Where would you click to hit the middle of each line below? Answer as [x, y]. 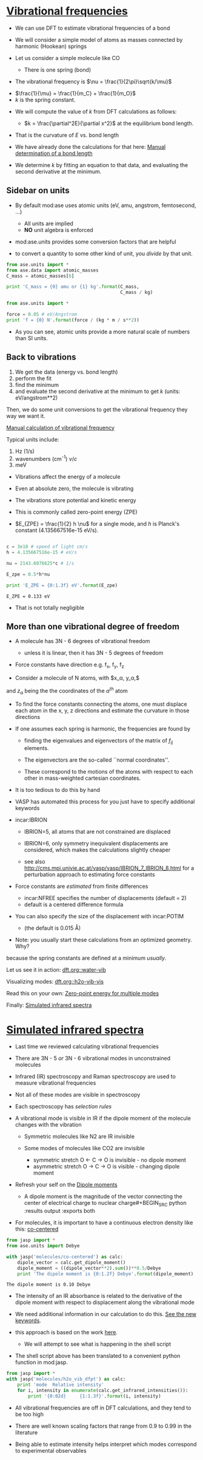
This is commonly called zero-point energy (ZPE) [76, 512]
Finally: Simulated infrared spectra [49, 1005]
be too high [29, 1414]
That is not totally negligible [50, 607]
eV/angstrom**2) [36, 397]
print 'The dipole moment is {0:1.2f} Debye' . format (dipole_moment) [105, 1274]
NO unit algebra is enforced [59, 230]
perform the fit [33, 378]
